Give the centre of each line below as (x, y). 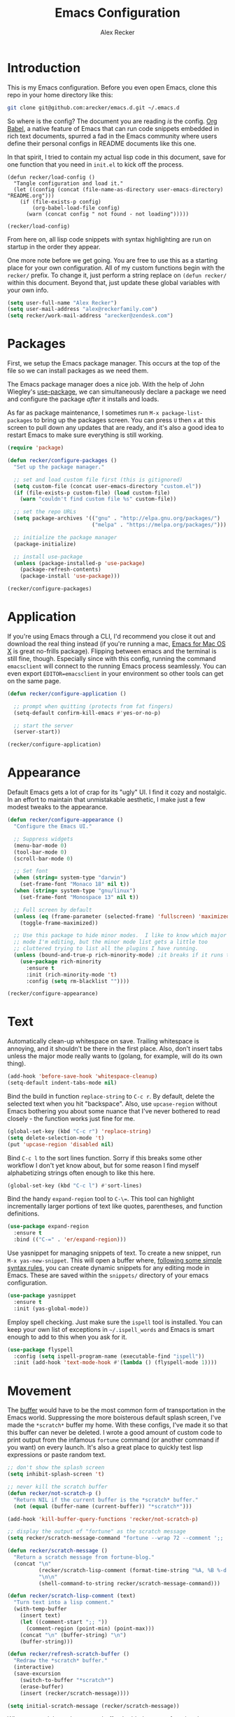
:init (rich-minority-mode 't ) (71, 975)
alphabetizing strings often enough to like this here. (81, 1173)
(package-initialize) (45, 544)
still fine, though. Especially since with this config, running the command (112, 658)
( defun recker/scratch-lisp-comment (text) (72, 1596)
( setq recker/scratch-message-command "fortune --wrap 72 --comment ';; (115, 1538)
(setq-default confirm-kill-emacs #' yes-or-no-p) (87, 713)
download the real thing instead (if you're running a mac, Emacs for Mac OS (116, 644)
